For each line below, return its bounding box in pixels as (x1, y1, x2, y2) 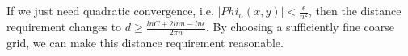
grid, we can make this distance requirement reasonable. (6, 34, 284, 50)
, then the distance (309, 2, 402, 18)
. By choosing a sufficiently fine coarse (206, 18, 395, 35)
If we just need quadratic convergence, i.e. (6, 2, 214, 18)
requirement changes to (6, 18, 122, 35)
